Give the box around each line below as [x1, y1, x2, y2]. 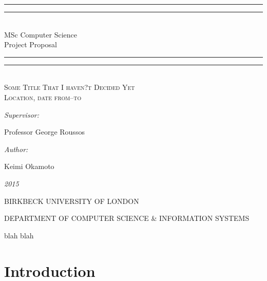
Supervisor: [4, 109, 39, 120]
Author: [4, 143, 28, 154]
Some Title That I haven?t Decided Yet [4, 82, 135, 92]
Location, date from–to [4, 91, 82, 102]
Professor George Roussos [4, 126, 85, 137]
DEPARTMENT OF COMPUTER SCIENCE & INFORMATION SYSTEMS [4, 213, 250, 223]
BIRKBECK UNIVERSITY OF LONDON [4, 195, 139, 206]
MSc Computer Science [4, 29, 77, 40]
